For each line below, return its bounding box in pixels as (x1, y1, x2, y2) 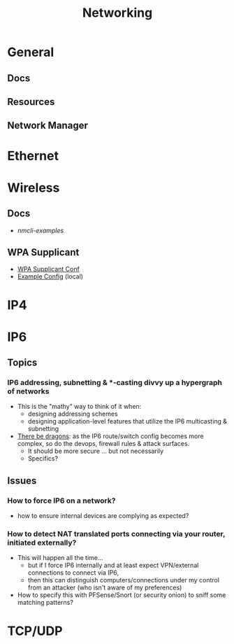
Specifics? (27, 454, 58, 463)
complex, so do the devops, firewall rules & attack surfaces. (17, 440, 190, 448)
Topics (7, 357, 38, 369)
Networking (82, 5, 153, 21)
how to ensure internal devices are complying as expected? (17, 512, 189, 520)
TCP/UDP (7, 623, 63, 638)
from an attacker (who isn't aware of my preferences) (27, 583, 182, 592)
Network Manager (7, 120, 89, 132)
